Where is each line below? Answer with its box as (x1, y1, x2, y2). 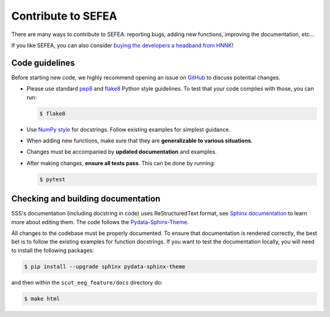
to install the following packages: (11, 247, 95, 254)
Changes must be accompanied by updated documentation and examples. (26, 148, 217, 155)
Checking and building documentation (11, 193, 161, 204)
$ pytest (39, 176, 66, 183)
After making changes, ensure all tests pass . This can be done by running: (26, 159, 216, 166)
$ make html (24, 295, 61, 302)
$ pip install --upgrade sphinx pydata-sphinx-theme (24, 263, 186, 270)
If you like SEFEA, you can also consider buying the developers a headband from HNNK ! (11, 42, 233, 49)
